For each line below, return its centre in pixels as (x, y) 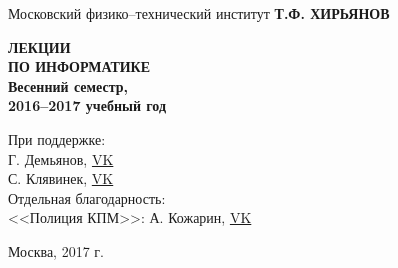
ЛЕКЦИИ (39, 46)
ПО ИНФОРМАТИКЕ (79, 66)
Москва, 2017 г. (56, 250)
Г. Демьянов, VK (61, 158)
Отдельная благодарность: (87, 197)
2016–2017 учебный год (87, 105)
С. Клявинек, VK (61, 178)
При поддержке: (57, 138)
